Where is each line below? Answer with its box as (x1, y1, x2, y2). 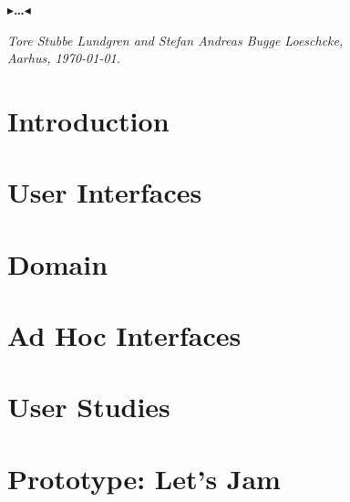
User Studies (7, 388, 170, 425)
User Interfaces (7, 173, 202, 211)
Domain (7, 245, 108, 282)
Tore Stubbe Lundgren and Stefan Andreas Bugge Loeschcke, (7, 30, 344, 49)
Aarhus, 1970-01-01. (7, 48, 121, 68)
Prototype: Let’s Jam (7, 459, 281, 497)
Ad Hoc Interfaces (7, 317, 242, 354)
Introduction (7, 101, 170, 139)
